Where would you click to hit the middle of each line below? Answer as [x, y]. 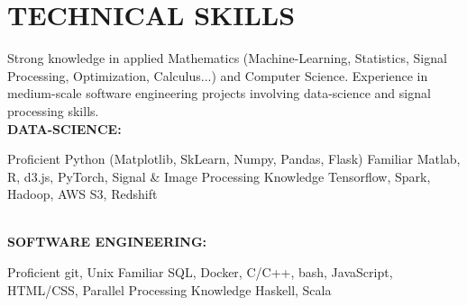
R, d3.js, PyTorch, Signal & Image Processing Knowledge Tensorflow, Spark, [219, 176]
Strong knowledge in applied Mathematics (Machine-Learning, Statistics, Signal [227, 58]
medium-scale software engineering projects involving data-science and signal [219, 93]
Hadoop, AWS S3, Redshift [82, 194]
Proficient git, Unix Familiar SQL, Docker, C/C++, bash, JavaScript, [200, 272]
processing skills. [53, 110]
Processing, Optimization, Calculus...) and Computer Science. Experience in [218, 75]
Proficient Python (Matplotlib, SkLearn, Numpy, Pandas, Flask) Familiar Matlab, [234, 159]
